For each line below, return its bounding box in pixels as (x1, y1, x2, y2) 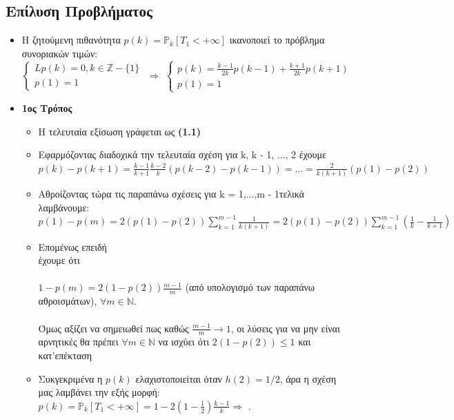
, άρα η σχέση (279, 371, 337, 385)
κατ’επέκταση (38, 347, 92, 362)
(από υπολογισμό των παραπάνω (185, 280, 315, 294)
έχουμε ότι (38, 253, 80, 267)
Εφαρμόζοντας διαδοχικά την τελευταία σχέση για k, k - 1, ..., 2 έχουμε (38, 147, 326, 162)
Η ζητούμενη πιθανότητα (21, 32, 121, 47)
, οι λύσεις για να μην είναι (230, 321, 340, 335)
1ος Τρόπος (21, 101, 72, 115)
